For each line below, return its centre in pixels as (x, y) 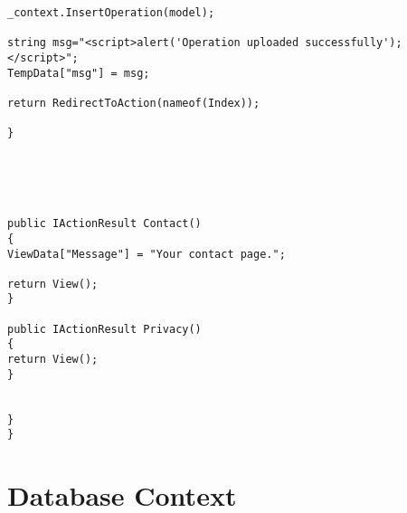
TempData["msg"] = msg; (79, 73)
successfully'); (354, 43)
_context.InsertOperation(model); (111, 13)
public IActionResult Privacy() (104, 329)
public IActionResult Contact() (104, 224)
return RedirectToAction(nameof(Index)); (134, 103)
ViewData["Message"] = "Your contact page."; (147, 254)
